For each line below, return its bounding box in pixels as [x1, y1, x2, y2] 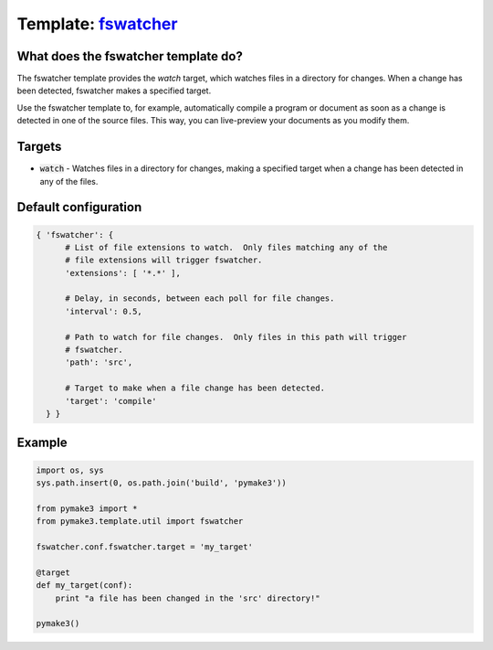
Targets [16, 139, 62, 155]
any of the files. [39, 176, 99, 186]
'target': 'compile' [65, 396, 157, 406]
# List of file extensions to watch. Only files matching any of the [65, 242, 388, 252]
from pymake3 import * [36, 503, 138, 514]
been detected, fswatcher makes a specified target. [16, 85, 212, 96]
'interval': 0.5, [65, 306, 143, 316]
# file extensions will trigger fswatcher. [65, 255, 263, 265]
